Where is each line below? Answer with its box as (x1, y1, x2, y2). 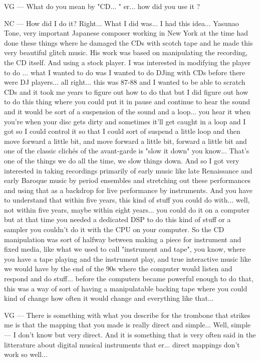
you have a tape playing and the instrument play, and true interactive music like (4, 253, 251, 264)
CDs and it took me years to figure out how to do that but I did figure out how (4, 86, 248, 97)
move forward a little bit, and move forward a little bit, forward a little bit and (4, 135, 247, 146)
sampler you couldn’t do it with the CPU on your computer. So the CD (4, 224, 224, 235)
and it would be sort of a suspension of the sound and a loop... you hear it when (4, 106, 251, 116)
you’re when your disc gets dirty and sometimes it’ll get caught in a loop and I (4, 116, 246, 126)
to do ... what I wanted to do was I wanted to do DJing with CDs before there (4, 67, 245, 77)
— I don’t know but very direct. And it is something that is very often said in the (4, 329, 256, 339)
